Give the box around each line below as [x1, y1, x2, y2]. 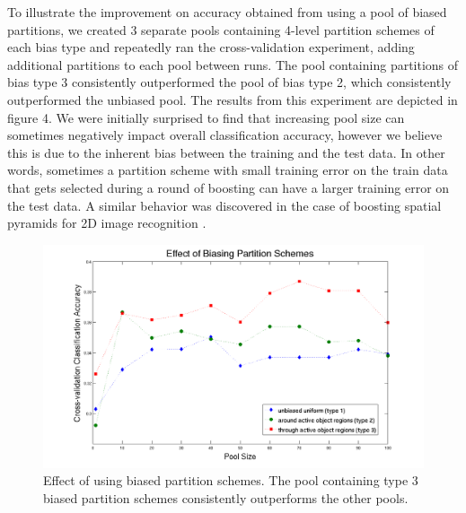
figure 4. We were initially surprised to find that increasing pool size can [7, 108, 405, 126]
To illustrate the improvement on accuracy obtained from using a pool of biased [7, 3, 447, 21]
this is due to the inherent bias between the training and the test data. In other [7, 143, 445, 161]
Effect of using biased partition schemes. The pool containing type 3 [43, 471, 418, 490]
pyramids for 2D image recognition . [7, 213, 207, 232]
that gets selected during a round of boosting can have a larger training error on [7, 178, 450, 196]
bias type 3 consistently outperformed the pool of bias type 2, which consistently [7, 73, 452, 91]
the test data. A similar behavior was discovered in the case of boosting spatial [7, 196, 442, 214]
